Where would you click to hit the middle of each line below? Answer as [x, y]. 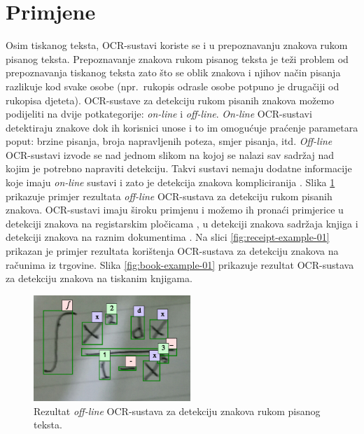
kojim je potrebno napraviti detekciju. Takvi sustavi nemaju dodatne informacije [179, 168]
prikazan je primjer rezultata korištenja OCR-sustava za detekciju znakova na [172, 251]
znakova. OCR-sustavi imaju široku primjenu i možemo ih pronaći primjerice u [175, 210]
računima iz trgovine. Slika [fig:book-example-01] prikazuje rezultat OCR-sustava [180, 264]
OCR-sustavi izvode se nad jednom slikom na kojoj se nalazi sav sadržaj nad [170, 154]
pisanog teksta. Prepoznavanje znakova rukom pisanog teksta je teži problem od [177, 58]
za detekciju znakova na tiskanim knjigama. [99, 278]
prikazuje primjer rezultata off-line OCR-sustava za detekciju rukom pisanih [169, 196]
